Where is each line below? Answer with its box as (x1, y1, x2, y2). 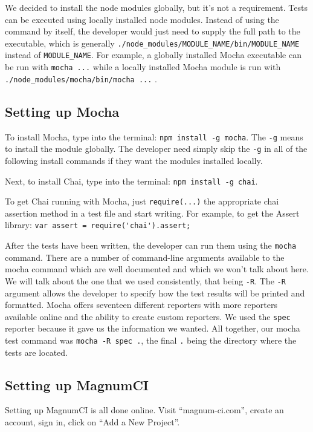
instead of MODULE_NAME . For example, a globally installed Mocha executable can (5, 48, 302, 61)
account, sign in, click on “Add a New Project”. (5, 416, 180, 428)
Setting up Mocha (5, 102, 120, 120)
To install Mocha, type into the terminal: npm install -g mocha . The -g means (5, 130, 303, 143)
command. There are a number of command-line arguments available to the (5, 250, 285, 263)
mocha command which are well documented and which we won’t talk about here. (5, 263, 309, 275)
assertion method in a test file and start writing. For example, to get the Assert (5, 206, 300, 219)
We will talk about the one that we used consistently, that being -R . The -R (5, 274, 286, 287)
